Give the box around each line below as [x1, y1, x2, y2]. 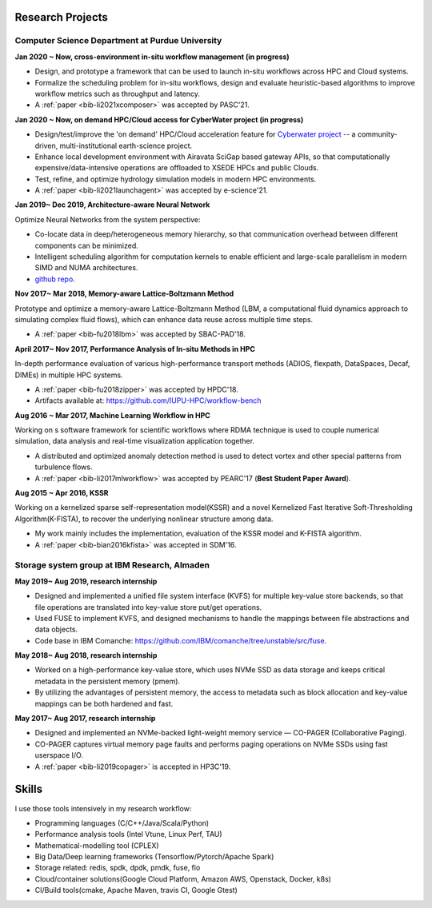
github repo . [34, 274, 75, 284]
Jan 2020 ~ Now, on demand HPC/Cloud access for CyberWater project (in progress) [14, 114, 304, 124]
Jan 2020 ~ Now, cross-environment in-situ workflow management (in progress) [14, 52, 290, 62]
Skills [14, 783, 43, 796]
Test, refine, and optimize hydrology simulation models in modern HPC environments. [34, 174, 317, 184]
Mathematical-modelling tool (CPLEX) [34, 840, 159, 850]
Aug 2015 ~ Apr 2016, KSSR [14, 488, 109, 498]
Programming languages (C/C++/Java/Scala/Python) [34, 818, 210, 827]
